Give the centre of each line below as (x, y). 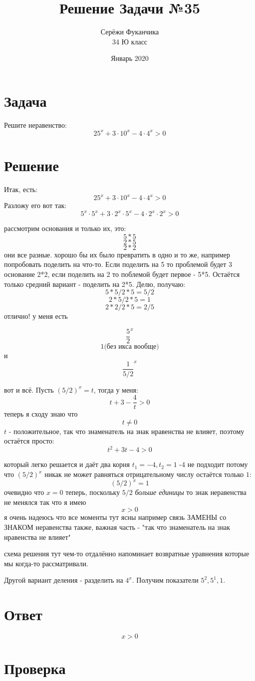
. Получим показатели (165, 580)
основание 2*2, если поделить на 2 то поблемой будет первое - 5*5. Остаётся (122, 274)
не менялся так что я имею (45, 502)
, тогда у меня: (116, 389)
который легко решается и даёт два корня (67, 464)
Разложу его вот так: (35, 205)
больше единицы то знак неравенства (191, 492)
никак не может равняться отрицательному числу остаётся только (144, 474)
